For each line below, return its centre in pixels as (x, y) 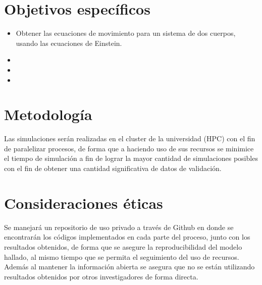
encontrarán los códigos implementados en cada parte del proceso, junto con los (127, 237)
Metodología (48, 114)
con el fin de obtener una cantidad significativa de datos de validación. (113, 168)
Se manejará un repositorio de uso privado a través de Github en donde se (119, 227)
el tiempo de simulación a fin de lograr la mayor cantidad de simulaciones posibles (131, 158)
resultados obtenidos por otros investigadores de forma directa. (101, 276)
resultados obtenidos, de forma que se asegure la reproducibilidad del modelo (123, 246)
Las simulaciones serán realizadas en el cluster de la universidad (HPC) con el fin (130, 138)
